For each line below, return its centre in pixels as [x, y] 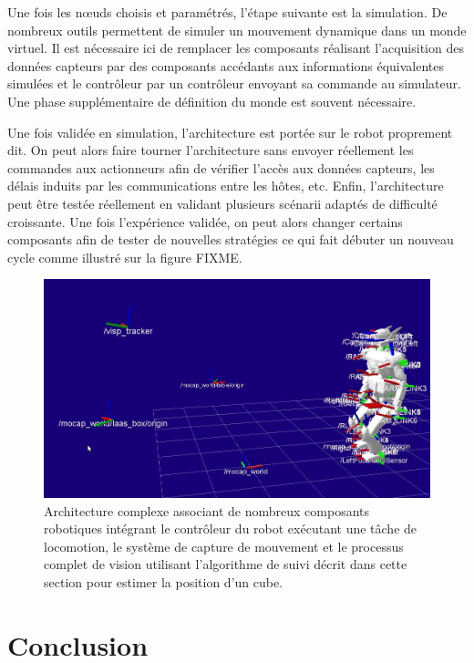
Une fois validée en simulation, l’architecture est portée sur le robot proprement [230, 132]
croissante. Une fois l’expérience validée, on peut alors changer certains [205, 221]
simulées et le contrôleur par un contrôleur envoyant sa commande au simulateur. [234, 83]
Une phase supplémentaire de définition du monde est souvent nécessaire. [212, 101]
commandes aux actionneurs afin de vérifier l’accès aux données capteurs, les [221, 167]
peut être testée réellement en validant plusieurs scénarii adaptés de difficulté [222, 203]
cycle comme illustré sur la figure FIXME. [125, 257]
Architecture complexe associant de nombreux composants [206, 510]
